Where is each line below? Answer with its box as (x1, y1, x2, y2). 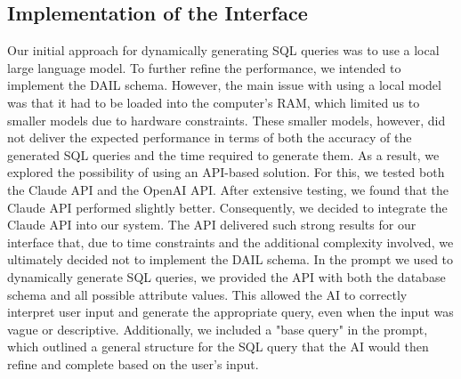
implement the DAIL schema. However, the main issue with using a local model (7, 76, 441, 94)
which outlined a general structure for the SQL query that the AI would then (7, 337, 429, 356)
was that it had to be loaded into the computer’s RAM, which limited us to (7, 93, 420, 111)
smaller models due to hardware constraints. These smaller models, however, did (7, 110, 446, 129)
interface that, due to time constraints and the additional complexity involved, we (7, 232, 454, 251)
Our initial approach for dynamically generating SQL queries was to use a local (7, 41, 440, 60)
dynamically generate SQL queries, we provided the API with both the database (7, 267, 446, 286)
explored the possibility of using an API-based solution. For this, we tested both (7, 163, 445, 181)
